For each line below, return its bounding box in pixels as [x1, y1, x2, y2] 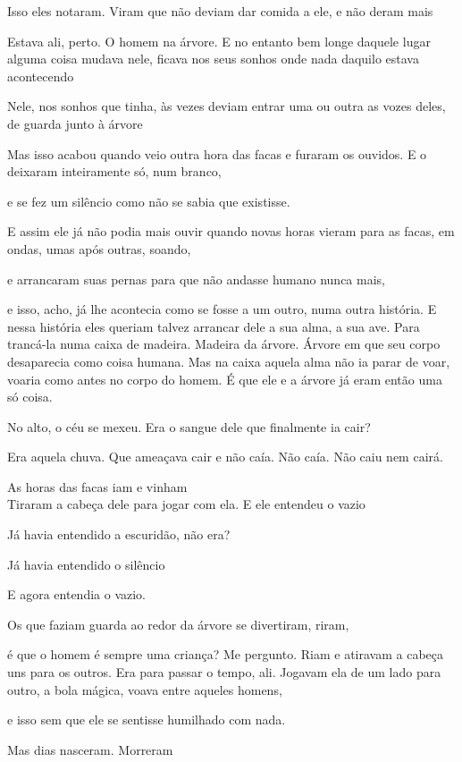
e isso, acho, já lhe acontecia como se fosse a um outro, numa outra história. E [7, 300, 437, 318]
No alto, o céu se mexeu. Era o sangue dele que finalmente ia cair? [7, 417, 371, 436]
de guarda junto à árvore [7, 114, 143, 132]
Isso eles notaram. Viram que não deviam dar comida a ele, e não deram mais [7, 2, 433, 20]
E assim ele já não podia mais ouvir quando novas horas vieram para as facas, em [7, 222, 455, 241]
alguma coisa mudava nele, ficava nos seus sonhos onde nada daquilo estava [7, 49, 419, 68]
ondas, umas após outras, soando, [7, 239, 191, 258]
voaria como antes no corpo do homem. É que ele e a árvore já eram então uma [7, 369, 442, 388]
